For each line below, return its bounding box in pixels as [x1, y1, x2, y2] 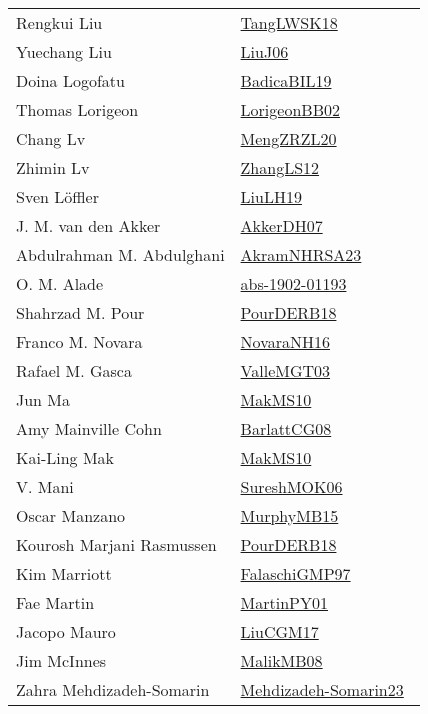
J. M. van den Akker [16, 214, 161, 237]
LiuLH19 [240, 185, 302, 208]
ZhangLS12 [240, 156, 320, 179]
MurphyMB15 [240, 504, 339, 527]
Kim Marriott [16, 562, 112, 585]
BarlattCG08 [240, 417, 332, 440]
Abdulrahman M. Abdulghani [16, 243, 225, 266]
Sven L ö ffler [16, 185, 99, 208]
